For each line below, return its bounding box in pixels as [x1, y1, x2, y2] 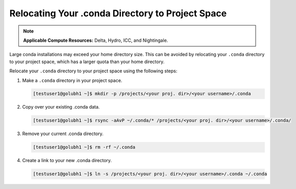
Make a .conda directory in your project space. [22, 77, 122, 84]
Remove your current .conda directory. [22, 130, 104, 137]
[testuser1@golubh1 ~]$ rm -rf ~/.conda [33, 144, 135, 150]
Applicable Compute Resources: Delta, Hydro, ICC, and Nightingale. [23, 37, 168, 43]
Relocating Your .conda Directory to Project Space [9, 8, 227, 19]
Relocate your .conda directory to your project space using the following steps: [9, 68, 178, 74]
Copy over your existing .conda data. [22, 104, 100, 110]
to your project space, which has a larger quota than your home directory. [9, 59, 165, 65]
